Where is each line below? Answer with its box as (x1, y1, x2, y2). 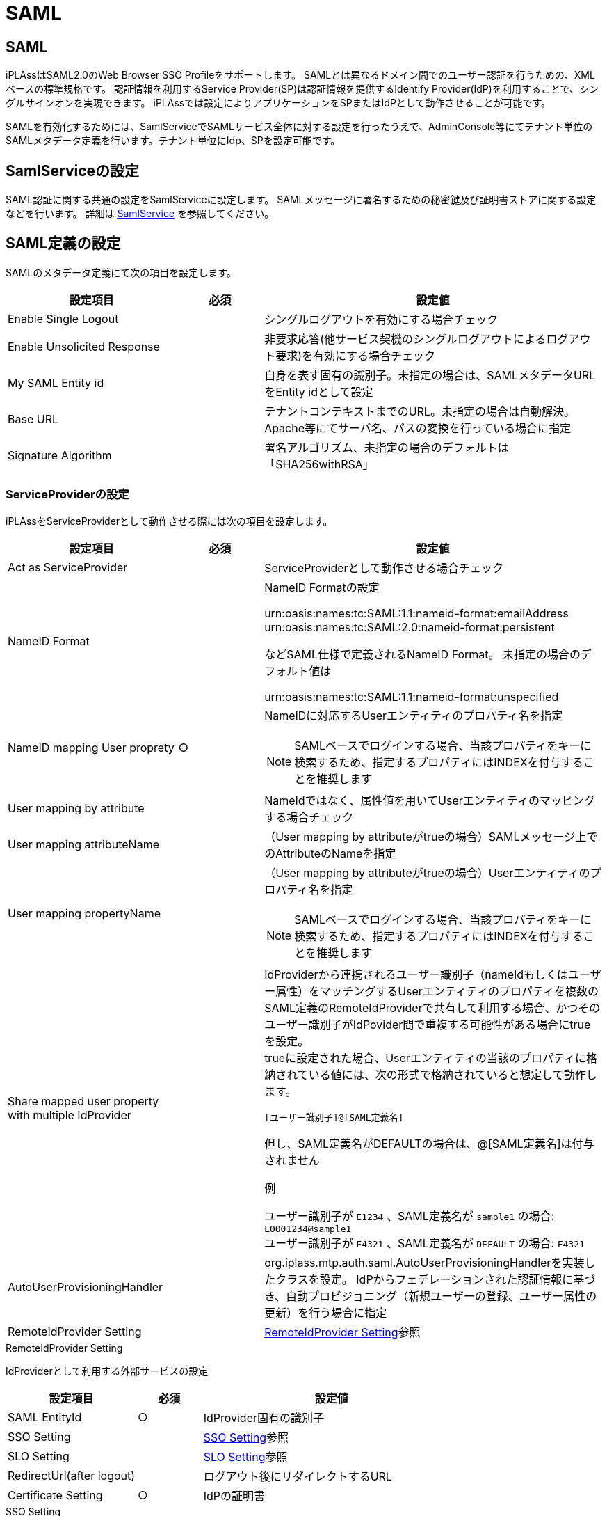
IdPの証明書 (203, 1488, 265, 1503)
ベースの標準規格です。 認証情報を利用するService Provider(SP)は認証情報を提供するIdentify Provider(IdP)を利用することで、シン (6, 83, 599, 95)
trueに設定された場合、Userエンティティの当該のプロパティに (264, 1050, 586, 1065)
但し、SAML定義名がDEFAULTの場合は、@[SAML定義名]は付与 (264, 1136, 594, 1151)
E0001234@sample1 (264, 1223, 352, 1234)
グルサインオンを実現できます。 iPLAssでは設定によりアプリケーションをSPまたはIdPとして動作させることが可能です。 (6, 97, 551, 109)
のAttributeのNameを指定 (264, 846, 396, 860)
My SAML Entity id (8, 375, 104, 390)
